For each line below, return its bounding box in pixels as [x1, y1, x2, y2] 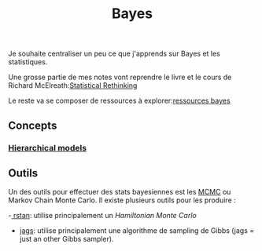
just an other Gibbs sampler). [19, 235, 114, 244]
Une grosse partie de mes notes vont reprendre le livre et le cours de [8, 72, 232, 82]
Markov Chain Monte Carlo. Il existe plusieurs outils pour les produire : [8, 195, 236, 205]
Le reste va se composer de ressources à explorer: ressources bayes [8, 96, 231, 106]
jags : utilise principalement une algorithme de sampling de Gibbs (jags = [19, 226, 255, 235]
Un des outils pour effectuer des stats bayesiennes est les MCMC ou [8, 187, 231, 197]
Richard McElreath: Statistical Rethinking [8, 81, 138, 90]
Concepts [8, 118, 57, 132]
